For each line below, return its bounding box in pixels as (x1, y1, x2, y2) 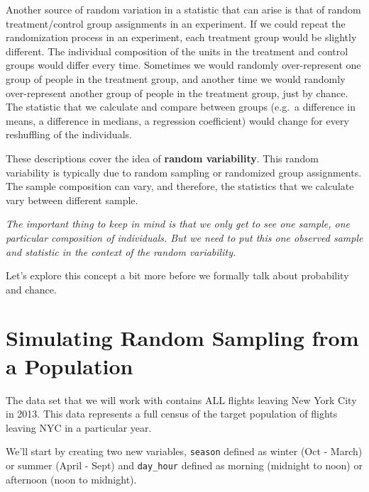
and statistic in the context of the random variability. (6, 244, 236, 259)
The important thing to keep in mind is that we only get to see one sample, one (6, 216, 351, 231)
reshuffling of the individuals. (6, 127, 132, 142)
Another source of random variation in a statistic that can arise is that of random (6, 2, 361, 16)
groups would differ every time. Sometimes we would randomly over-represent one (6, 57, 361, 72)
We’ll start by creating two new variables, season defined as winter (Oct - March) (6, 444, 363, 459)
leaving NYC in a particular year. (6, 420, 152, 435)
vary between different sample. (6, 192, 138, 207)
